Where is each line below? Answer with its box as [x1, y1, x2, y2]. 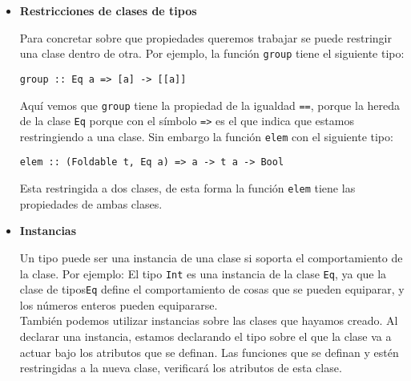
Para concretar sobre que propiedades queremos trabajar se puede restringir [19, 29, 392, 46]
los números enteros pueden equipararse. [19, 296, 218, 313]
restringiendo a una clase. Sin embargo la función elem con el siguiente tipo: [19, 128, 393, 144]
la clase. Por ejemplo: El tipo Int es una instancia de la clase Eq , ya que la [19, 265, 387, 282]
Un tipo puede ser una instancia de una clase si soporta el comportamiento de [19, 249, 403, 265]
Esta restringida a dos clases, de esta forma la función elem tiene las [19, 180, 356, 197]
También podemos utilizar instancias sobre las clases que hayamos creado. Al [19, 312, 398, 329]
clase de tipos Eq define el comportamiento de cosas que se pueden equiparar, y [19, 281, 405, 298]
